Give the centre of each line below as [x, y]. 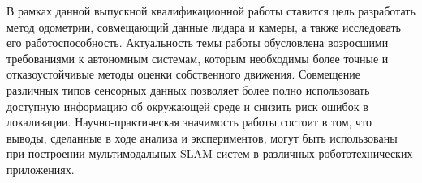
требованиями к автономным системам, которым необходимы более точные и [198, 58]
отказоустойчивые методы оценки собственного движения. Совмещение [183, 74]
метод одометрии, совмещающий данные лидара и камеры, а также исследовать [204, 26]
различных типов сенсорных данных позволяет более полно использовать [188, 89]
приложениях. [41, 169]
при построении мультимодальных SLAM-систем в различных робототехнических [210, 153]
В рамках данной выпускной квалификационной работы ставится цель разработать [211, 11]
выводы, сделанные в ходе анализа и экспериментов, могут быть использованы [202, 137]
